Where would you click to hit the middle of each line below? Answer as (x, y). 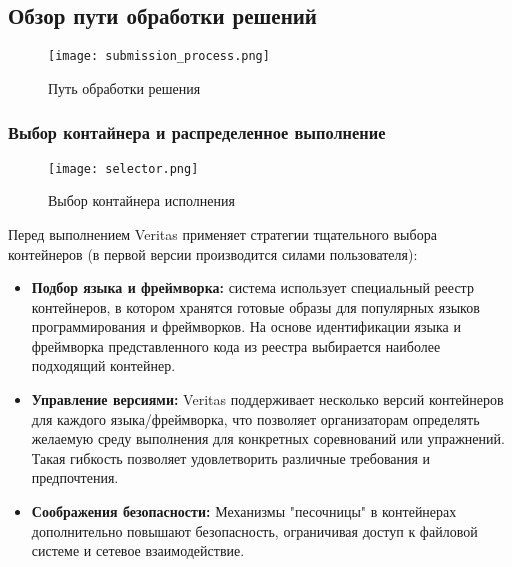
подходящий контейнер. (103, 365)
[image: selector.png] (123, 168)
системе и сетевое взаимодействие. (138, 550)
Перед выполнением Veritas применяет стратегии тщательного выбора (222, 233)
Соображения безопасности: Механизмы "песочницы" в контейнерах (244, 511)
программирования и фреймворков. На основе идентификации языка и (246, 326)
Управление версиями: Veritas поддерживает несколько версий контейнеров (267, 399)
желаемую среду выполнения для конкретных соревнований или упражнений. (268, 438)
